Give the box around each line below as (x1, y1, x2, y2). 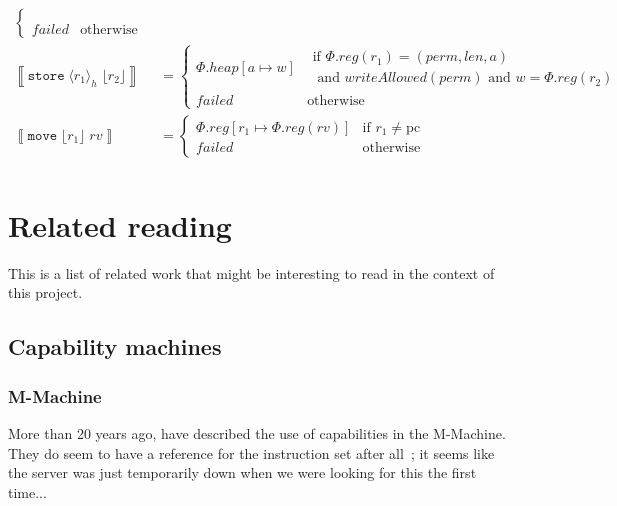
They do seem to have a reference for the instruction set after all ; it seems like (8, 442, 495, 463)
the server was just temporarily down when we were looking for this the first (8, 462, 477, 483)
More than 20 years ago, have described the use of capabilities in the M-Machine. (8, 423, 506, 444)
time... (8, 481, 47, 502)
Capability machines (8, 331, 222, 362)
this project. (8, 282, 83, 303)
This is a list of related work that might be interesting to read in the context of (8, 262, 495, 283)
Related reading (8, 204, 232, 245)
